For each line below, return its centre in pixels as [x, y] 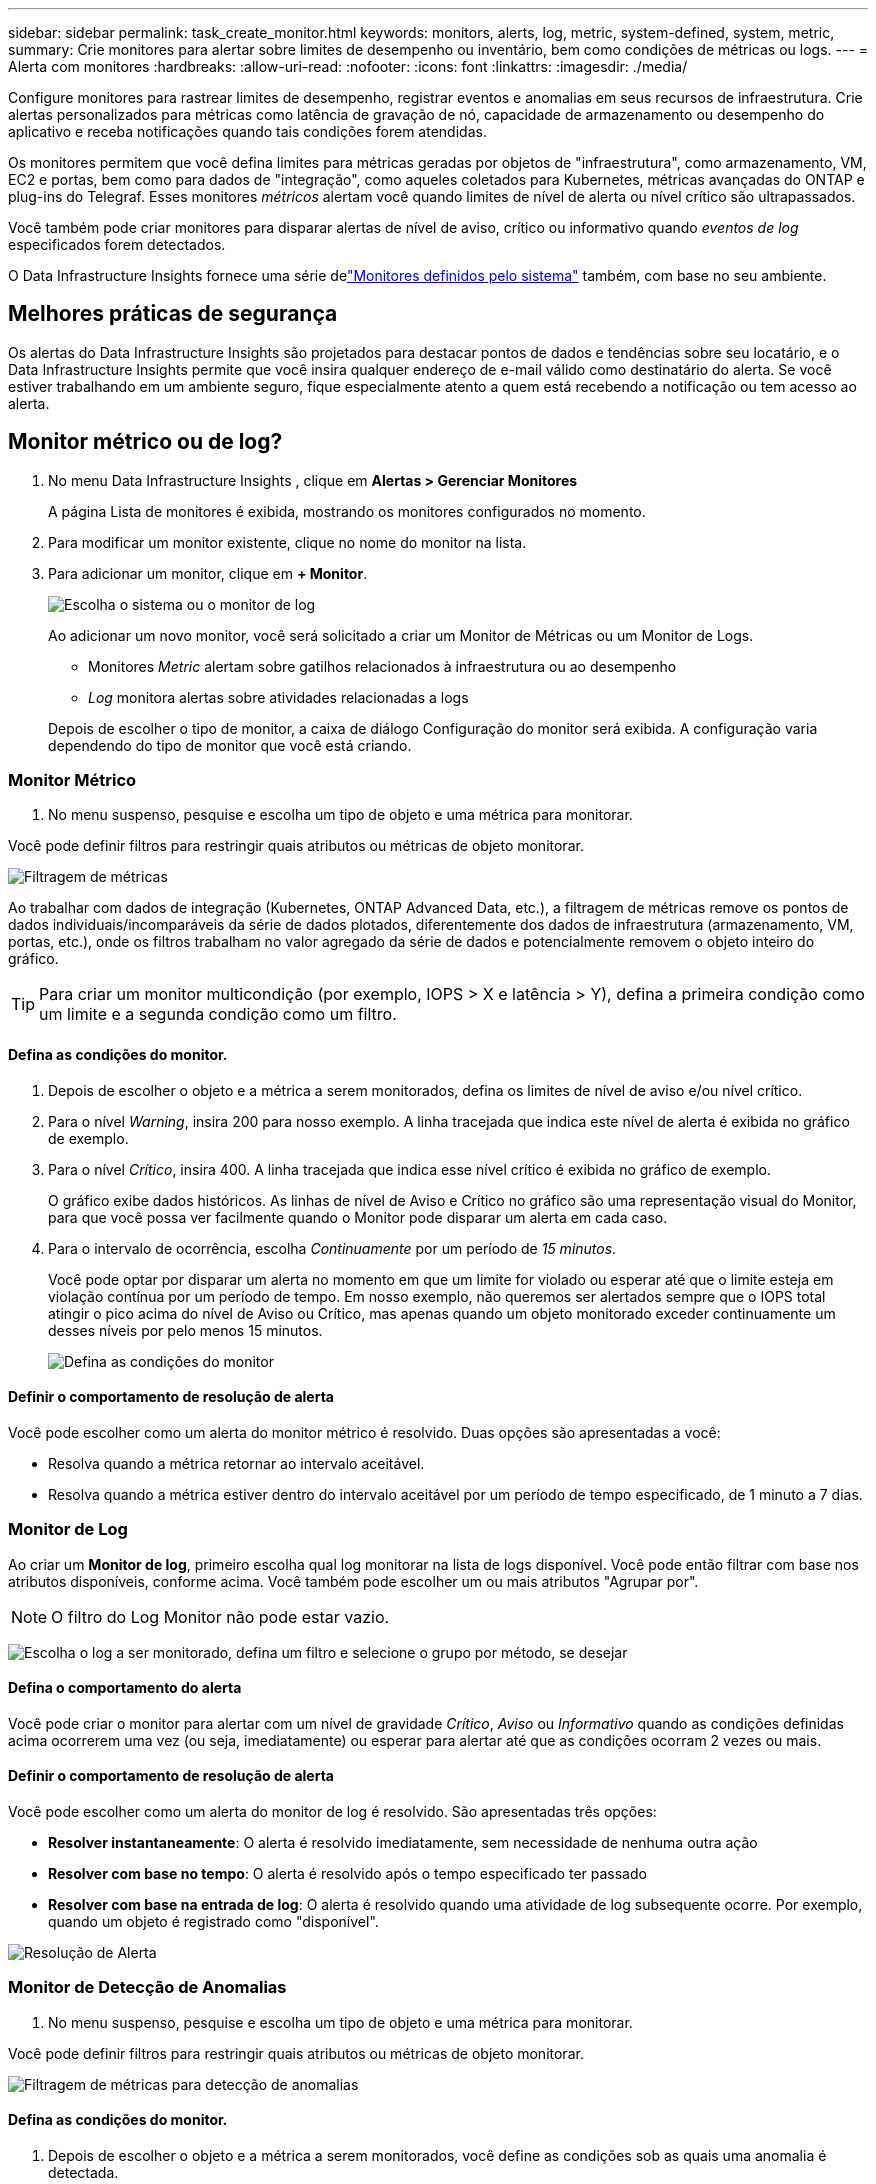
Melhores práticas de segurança [173, 314]
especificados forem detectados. [117, 244]
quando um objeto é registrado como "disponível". [213, 1922]
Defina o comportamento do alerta [125, 1688]
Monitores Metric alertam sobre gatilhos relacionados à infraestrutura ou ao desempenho [382, 666]
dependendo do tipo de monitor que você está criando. [230, 745]
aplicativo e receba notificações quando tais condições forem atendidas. [247, 131]
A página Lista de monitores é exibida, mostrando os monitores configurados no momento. [347, 511]
